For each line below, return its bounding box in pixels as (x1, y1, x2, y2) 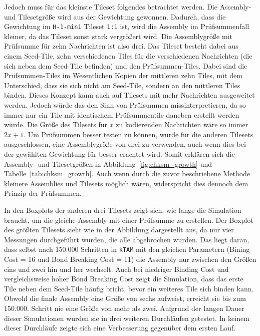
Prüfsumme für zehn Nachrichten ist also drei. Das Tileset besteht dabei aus (4, 41, 238, 51)
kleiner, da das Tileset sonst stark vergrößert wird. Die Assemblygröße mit (4, 31, 232, 41)
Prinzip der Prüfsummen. (4, 188, 82, 198)
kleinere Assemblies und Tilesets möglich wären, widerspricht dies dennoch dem (4, 178, 248, 188)
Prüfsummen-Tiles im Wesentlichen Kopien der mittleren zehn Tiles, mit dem (4, 70, 242, 81)
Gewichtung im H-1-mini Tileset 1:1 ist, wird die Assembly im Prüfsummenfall (4, 21, 249, 32)
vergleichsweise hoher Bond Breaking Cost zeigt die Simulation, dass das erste (4, 273, 243, 284)
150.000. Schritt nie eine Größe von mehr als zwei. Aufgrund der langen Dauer (4, 302, 244, 313)
